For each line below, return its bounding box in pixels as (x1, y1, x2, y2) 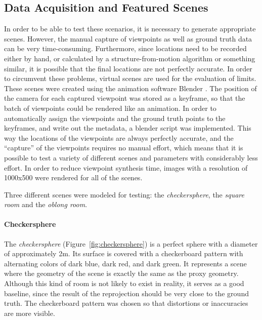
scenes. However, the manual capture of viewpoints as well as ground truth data (4, 33, 252, 44)
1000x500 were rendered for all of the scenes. (4, 172, 143, 183)
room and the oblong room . (4, 199, 88, 210)
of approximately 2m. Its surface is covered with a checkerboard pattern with (4, 248, 243, 259)
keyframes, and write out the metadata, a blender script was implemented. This (4, 123, 251, 133)
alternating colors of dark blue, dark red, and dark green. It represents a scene (4, 258, 247, 268)
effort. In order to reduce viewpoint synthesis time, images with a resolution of (4, 162, 248, 173)
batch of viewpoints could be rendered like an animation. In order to (4, 102, 216, 113)
